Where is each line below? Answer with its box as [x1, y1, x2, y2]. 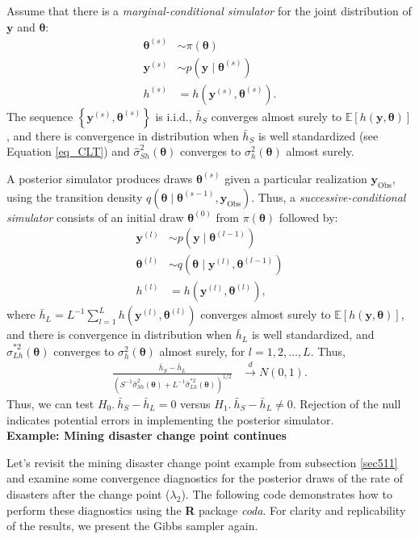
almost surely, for [159, 342, 245, 359]
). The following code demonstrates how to [181, 485, 392, 502]
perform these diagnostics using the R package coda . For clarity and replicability [6, 501, 406, 518]
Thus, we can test [6, 395, 94, 412]
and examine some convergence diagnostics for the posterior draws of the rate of [6, 470, 403, 487]
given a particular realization [224, 169, 367, 186]
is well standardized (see [258, 127, 379, 144]
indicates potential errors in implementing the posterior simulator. [6, 411, 334, 428]
